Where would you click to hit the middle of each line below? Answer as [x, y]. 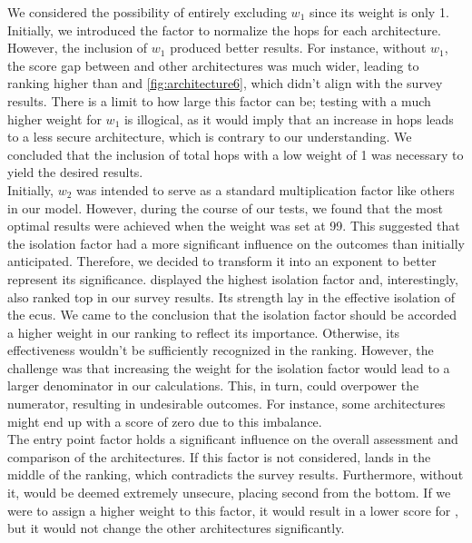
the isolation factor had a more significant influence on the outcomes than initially [236, 243]
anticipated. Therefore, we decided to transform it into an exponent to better [222, 261]
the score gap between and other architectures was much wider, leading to [213, 65]
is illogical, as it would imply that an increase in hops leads [289, 118]
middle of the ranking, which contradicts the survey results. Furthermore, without [236, 474]
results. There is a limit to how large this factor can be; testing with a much [219, 100]
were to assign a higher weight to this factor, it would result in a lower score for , [233, 510]
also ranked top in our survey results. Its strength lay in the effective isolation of [231, 296]
